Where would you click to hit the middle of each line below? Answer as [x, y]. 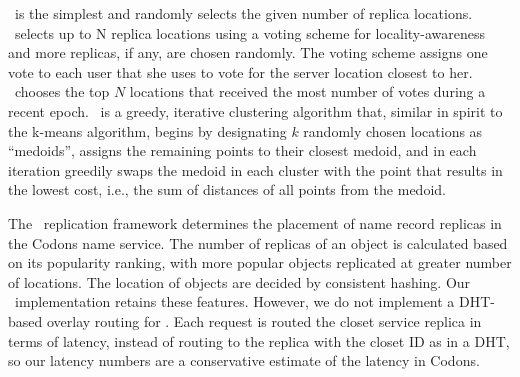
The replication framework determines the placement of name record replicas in [255, 222]
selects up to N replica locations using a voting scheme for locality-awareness [249, 32]
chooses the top [62, 91]
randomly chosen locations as [393, 130]
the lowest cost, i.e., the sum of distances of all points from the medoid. [227, 189]
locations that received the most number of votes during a [307, 91]
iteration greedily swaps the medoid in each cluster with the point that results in [255, 169]
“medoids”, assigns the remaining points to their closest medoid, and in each [242, 150]
